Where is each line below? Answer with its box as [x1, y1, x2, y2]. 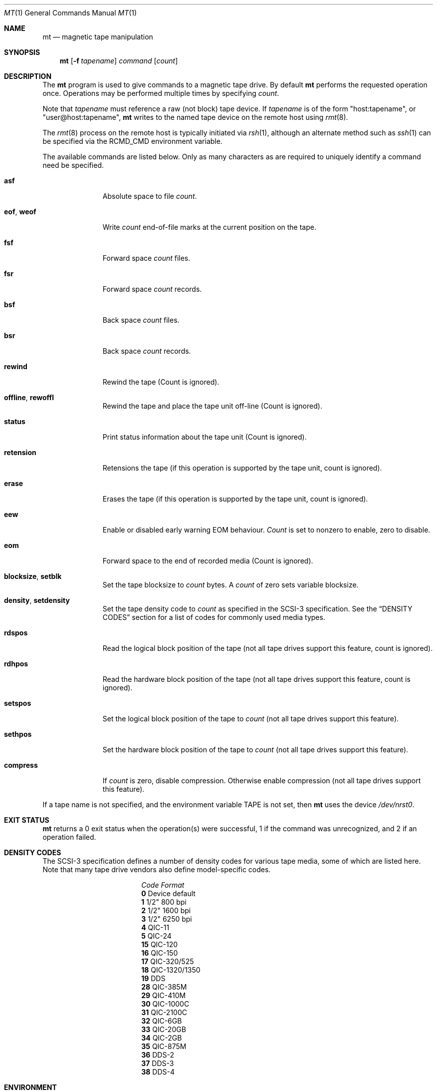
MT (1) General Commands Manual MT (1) [4, 8, 137, 17]
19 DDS [141, 974, 166, 983]
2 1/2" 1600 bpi [141, 906, 191, 915]
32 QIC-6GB [141, 1017, 182, 1025]
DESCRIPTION [4, 72, 52, 80]
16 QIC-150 [141, 949, 178, 957]
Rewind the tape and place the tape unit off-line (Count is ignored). [102, 402, 322, 410]
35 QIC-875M [141, 1042, 187, 1051]
